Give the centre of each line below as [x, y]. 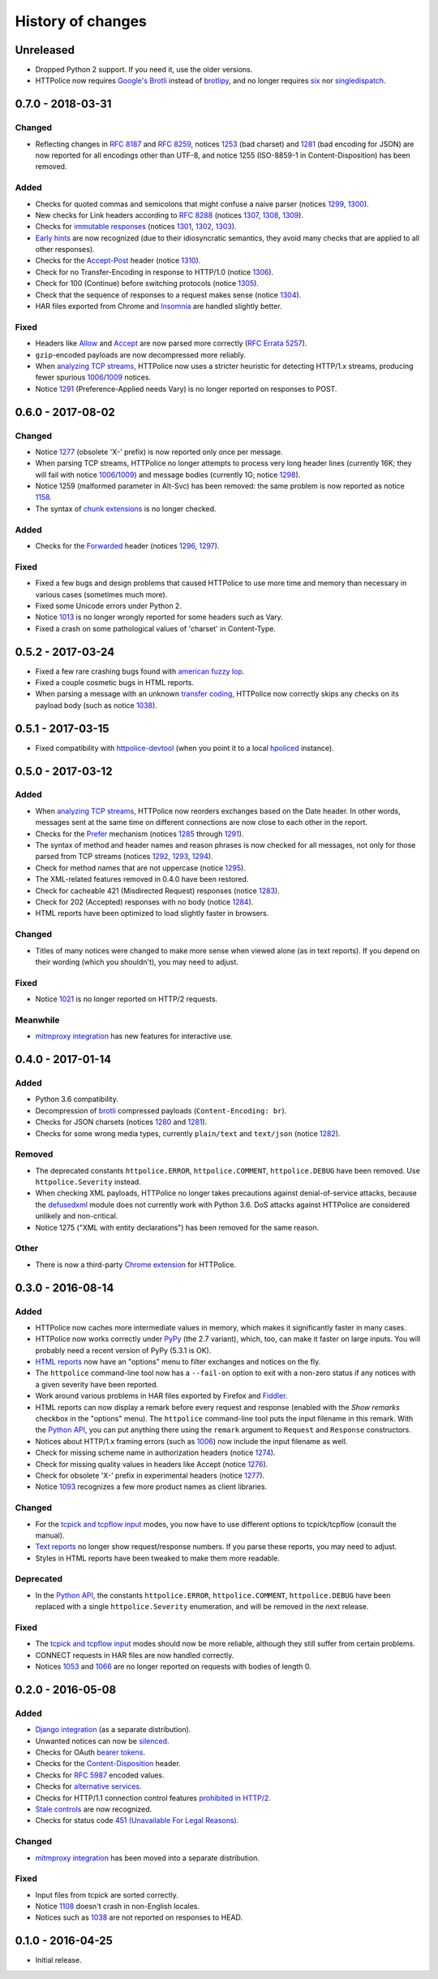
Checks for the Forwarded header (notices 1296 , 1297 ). [127, 546]
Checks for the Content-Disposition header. [108, 1764]
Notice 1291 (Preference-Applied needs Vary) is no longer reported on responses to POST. [186, 388]
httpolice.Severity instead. [88, 1182]
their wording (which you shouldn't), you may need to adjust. [137, 961]
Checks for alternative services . [88, 1786]
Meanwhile [37, 1020]
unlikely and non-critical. [77, 1216]
